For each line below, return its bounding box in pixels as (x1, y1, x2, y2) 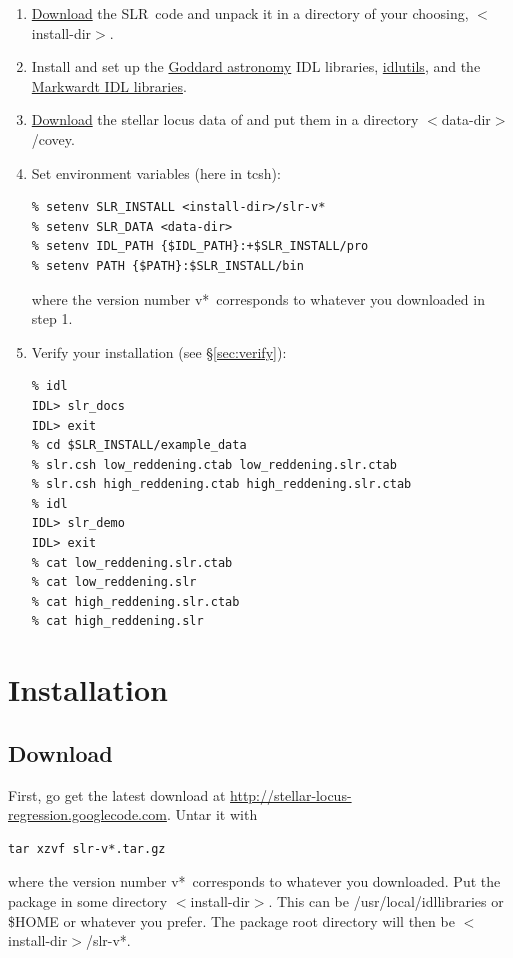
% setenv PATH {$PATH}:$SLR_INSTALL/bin (31, 258, 304, 273)
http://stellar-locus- (230, 784, 352, 805)
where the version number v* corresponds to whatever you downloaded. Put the (8, 871, 501, 892)
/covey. (31, 128, 75, 149)
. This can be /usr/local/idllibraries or (268, 890, 504, 911)
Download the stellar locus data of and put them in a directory (31, 109, 419, 130)
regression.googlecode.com (8, 804, 167, 825)
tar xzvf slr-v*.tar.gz (8, 841, 166, 856)
